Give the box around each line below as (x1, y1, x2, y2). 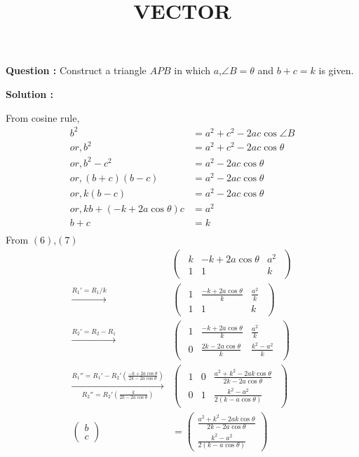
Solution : (6, 86, 53, 101)
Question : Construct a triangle (6, 63, 147, 78)
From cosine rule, (6, 110, 80, 125)
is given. (318, 63, 354, 78)
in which (174, 63, 211, 78)
